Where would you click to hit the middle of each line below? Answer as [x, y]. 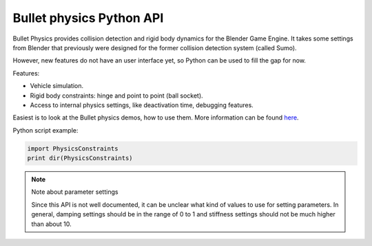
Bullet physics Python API [88, 18]
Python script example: [45, 130]
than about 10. [51, 224]
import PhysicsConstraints [73, 148]
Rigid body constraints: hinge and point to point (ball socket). [116, 96]
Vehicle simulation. [57, 86]
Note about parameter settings [75, 192]
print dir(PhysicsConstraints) [80, 158]
